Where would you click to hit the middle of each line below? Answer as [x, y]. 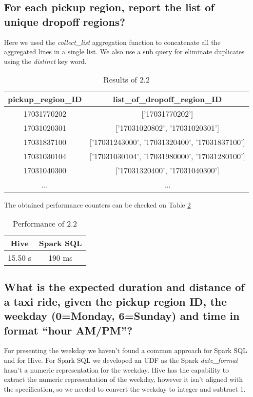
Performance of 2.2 [45, 223]
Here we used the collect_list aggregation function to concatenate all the [112, 42]
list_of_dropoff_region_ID [167, 99]
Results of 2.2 [126, 80]
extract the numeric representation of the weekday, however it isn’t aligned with [123, 379]
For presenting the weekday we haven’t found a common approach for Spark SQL [126, 350]
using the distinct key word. [45, 61]
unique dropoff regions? [65, 21]
